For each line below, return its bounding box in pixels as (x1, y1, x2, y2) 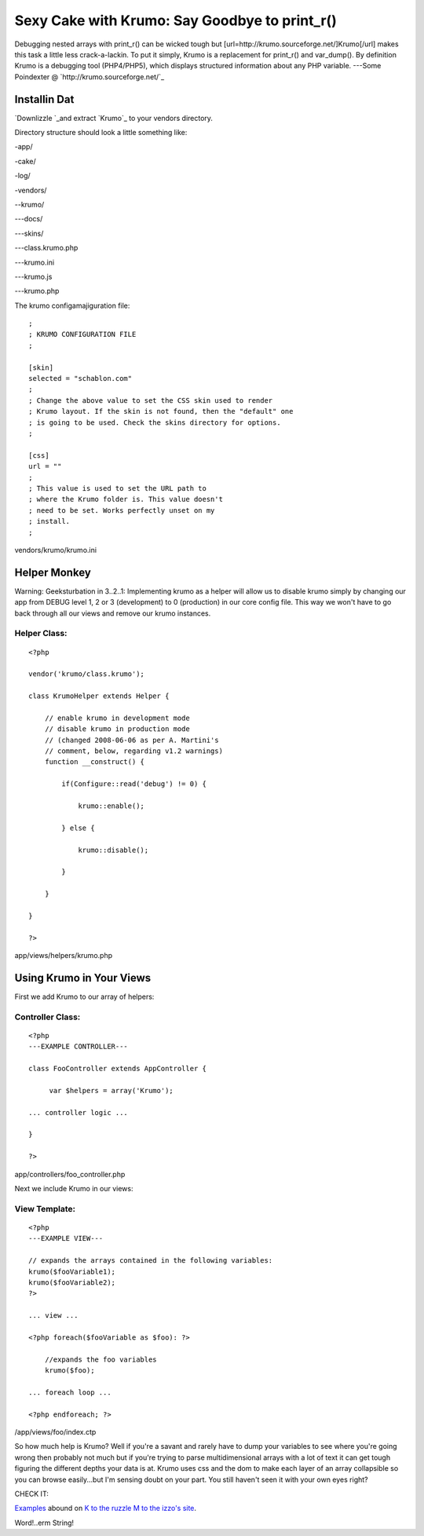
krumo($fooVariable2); (28, 1278, 116, 1287)
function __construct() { (44, 758, 145, 766)
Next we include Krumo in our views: (14, 1184, 133, 1194)
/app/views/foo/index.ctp (14, 1428, 97, 1437)
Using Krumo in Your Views (14, 971, 152, 985)
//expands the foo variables (44, 1355, 157, 1364)
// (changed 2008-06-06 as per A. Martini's (44, 735, 219, 744)
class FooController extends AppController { (28, 1064, 207, 1073)
